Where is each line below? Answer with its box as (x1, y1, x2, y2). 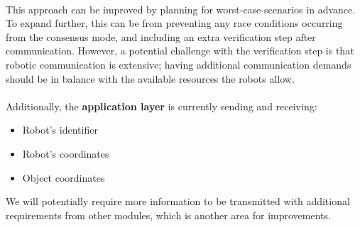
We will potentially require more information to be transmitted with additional (6, 194, 350, 209)
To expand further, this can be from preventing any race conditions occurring (6, 16, 343, 30)
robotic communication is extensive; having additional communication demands (6, 57, 351, 71)
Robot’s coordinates (22, 146, 109, 161)
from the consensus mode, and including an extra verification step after (6, 29, 316, 44)
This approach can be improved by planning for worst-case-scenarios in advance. (6, 1, 356, 16)
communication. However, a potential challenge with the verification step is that (6, 43, 354, 58)
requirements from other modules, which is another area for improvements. (6, 207, 331, 222)
